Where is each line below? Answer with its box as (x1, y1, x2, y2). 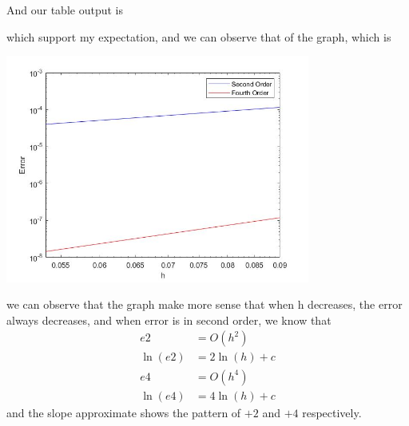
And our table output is (6, 2, 123, 18)
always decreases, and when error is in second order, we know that (6, 311, 332, 328)
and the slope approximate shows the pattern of (6, 404, 241, 420)
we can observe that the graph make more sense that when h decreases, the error (6, 296, 403, 313)
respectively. (302, 404, 362, 420)
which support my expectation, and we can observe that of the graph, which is (6, 28, 391, 45)
